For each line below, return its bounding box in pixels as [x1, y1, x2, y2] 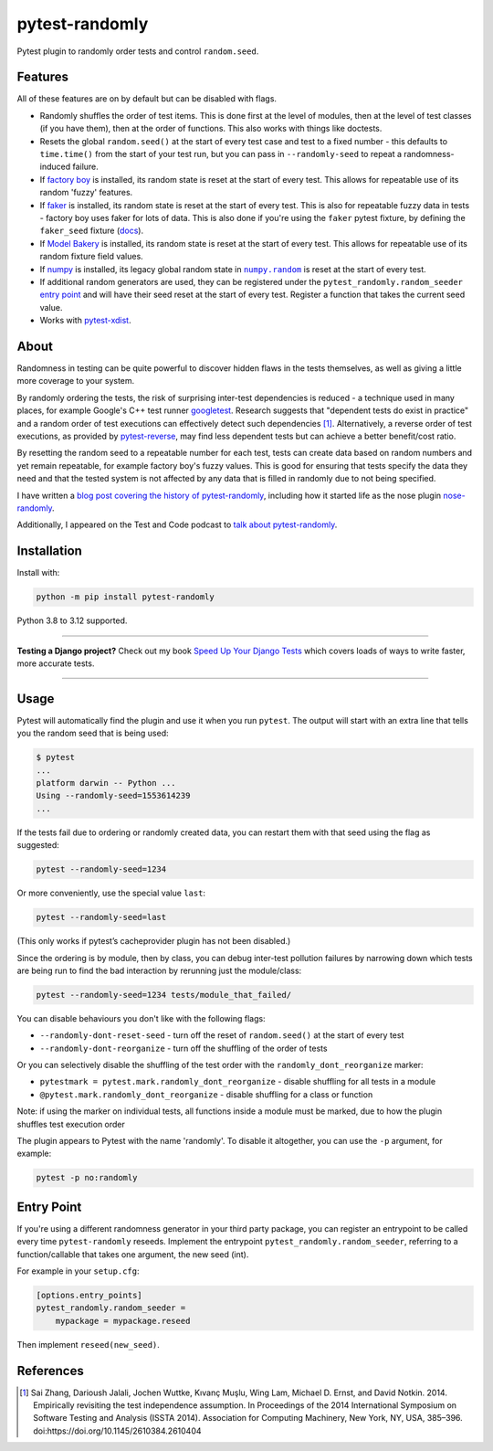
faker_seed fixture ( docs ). [39, 225, 144, 237]
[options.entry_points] [36, 1290, 143, 1301]
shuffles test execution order [16, 1118, 125, 1129]
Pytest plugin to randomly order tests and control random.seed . [16, 46, 259, 57]
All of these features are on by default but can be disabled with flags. [16, 93, 278, 104]
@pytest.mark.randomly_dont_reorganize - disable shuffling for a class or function [39, 1088, 373, 1100]
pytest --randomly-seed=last [36, 912, 167, 923]
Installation [16, 544, 82, 559]
